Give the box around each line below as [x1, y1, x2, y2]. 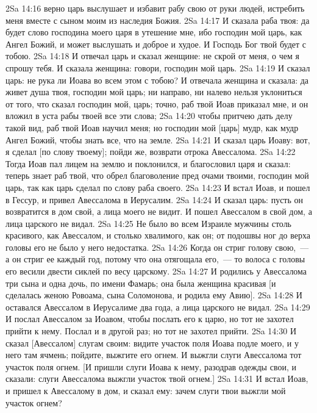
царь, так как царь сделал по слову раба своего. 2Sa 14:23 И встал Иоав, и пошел [5, 181, 310, 193]
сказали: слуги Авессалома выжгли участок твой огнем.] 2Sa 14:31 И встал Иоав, [5, 372, 308, 385]
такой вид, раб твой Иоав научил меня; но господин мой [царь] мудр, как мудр [5, 121, 299, 134]
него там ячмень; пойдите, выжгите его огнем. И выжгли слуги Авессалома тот [5, 348, 302, 361]
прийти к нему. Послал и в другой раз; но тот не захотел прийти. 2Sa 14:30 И [5, 325, 296, 337]
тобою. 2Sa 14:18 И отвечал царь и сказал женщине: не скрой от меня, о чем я [5, 49, 299, 62]
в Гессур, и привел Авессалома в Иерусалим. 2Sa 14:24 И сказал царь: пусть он [5, 193, 304, 206]
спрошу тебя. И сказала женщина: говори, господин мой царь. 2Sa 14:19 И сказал [5, 61, 310, 74]
